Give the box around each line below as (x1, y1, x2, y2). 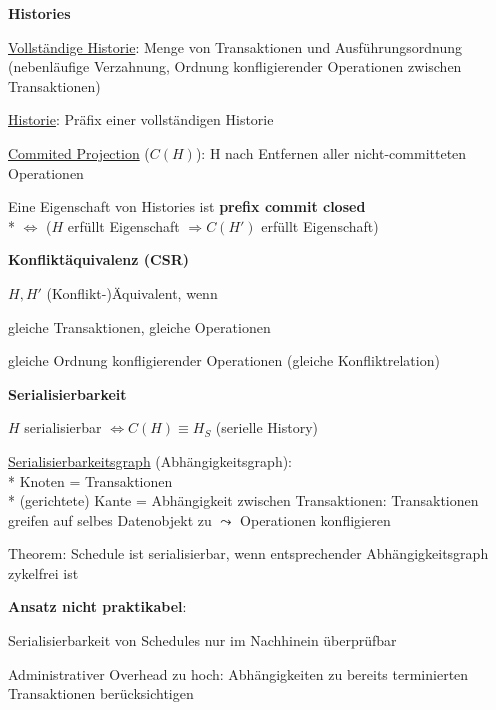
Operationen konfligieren (240, 509, 391, 530)
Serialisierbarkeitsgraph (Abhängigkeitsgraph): (8, 450, 293, 471)
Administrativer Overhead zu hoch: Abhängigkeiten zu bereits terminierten (8, 663, 469, 684)
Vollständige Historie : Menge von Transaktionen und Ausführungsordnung (8, 36, 463, 57)
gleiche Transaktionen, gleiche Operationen (8, 316, 271, 337)
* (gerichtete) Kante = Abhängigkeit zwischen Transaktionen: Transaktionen (8, 490, 479, 511)
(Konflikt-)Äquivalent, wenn (46, 282, 218, 303)
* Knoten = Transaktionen (8, 470, 173, 491)
